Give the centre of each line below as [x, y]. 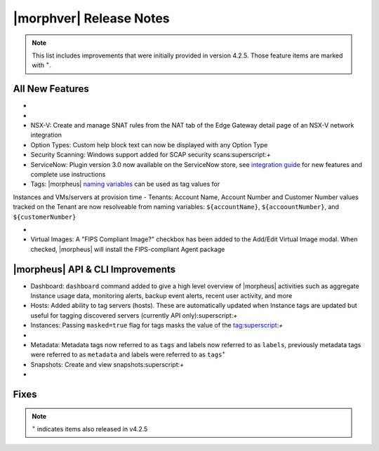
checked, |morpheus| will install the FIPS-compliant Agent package [128, 249]
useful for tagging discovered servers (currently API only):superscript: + [134, 315]
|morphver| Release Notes [91, 18]
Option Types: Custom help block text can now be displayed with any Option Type [149, 144]
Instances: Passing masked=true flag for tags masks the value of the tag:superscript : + [157, 325]
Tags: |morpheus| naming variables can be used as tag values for [125, 184]
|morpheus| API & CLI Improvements [94, 269]
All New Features [51, 89]
